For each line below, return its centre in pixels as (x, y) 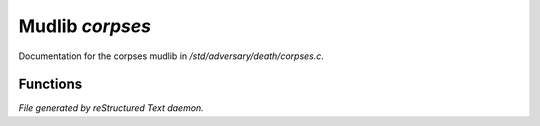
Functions (50, 84)
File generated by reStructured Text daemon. (111, 108)
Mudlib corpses (85, 26)
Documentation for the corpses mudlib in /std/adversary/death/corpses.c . (171, 56)
